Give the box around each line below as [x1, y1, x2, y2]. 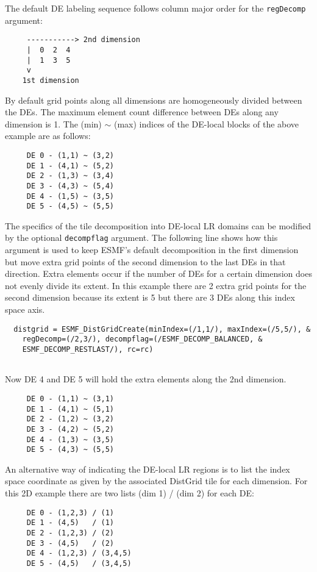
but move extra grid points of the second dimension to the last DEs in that [5, 255, 286, 268]
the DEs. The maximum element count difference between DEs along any [5, 105, 279, 118]
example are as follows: [5, 129, 91, 142]
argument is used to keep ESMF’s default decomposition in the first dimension [5, 243, 299, 256]
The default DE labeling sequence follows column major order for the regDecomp [5, 2, 306, 14]
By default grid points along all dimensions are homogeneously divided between [5, 93, 302, 106]
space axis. [5, 303, 45, 316]
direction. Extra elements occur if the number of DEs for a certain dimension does [5, 267, 312, 280]
